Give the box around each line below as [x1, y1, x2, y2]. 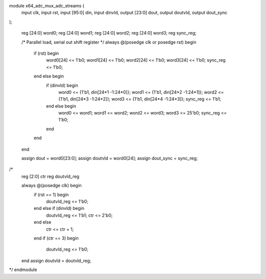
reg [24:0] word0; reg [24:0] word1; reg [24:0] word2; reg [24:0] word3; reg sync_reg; [21, 30, 197, 36]
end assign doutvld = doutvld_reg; [21, 257, 91, 264]
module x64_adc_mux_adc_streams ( [9, 3, 85, 8]
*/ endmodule [9, 267, 37, 273]
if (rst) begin [33, 50, 59, 56]
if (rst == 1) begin [33, 192, 69, 198]
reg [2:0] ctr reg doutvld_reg [21, 173, 80, 179]
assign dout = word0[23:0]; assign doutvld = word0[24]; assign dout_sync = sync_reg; [21, 156, 198, 161]
